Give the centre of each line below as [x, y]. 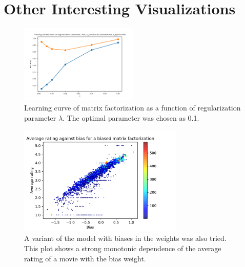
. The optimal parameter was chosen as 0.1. [131, 117]
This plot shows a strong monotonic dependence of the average [123, 248]
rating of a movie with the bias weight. [85, 258]
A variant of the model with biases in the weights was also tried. [125, 238]
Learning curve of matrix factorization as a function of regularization [132, 107]
